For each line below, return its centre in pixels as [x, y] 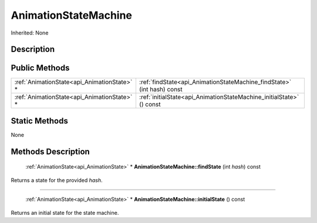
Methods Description [50, 151]
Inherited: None [30, 33]
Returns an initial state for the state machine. [65, 212]
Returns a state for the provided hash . [57, 180]
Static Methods [40, 121]
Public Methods [40, 68]
